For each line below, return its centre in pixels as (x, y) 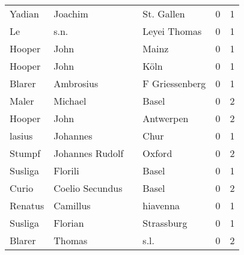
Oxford (157, 153)
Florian (69, 223)
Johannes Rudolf (89, 153)
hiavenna (161, 205)
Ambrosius (76, 83)
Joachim (71, 14)
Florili (66, 171)
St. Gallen (164, 14)
